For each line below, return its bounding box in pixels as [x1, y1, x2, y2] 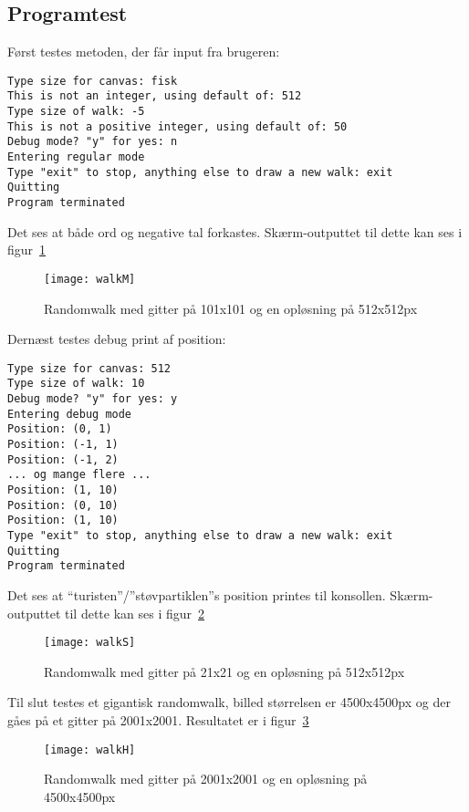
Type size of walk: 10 [7, 377, 145, 390]
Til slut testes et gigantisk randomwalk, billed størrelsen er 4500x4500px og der [7, 692, 451, 712]
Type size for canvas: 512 [7, 361, 171, 375]
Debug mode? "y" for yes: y [7, 392, 178, 406]
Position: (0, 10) [7, 498, 119, 512]
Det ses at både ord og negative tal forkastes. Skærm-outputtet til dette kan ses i [7, 222, 463, 241]
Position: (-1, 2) [7, 453, 119, 466]
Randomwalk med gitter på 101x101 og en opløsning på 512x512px [44, 298, 418, 318]
